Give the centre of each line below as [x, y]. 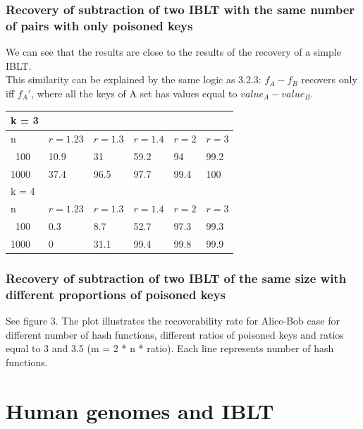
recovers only [329, 79]
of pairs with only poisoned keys [99, 25]
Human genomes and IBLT [140, 410]
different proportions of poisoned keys [116, 294]
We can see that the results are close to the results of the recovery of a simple [173, 52]
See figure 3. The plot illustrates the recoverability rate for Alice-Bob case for [173, 321]
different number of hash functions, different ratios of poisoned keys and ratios [175, 334]
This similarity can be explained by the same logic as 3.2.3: [134, 79]
